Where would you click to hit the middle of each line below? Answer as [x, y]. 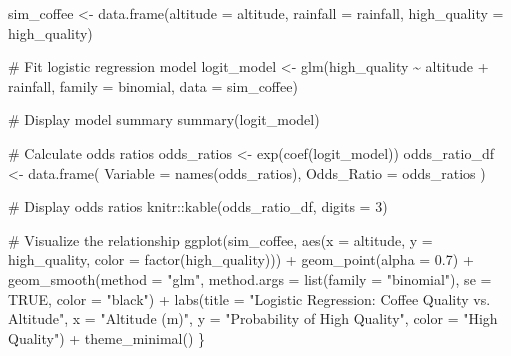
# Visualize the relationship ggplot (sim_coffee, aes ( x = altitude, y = [220, 239]
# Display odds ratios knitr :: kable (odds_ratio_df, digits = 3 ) [198, 206]
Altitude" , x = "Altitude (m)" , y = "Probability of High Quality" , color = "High [253, 318]
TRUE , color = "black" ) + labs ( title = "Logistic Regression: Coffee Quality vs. [249, 298]
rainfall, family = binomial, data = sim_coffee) [153, 85]
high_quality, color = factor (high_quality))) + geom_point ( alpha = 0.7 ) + [241, 259]
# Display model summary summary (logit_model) [164, 119]
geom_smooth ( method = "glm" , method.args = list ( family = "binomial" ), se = [250, 278]
